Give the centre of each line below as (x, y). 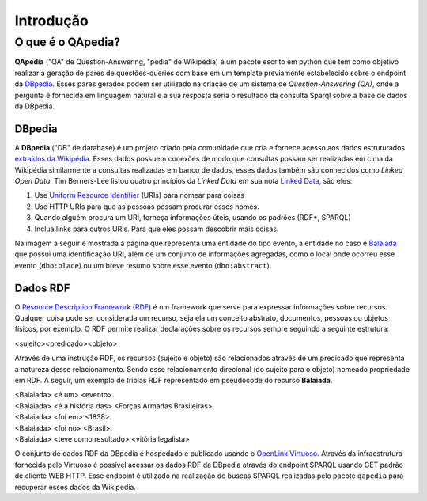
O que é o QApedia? (68, 42)
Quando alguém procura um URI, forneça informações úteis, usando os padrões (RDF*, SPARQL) (193, 218)
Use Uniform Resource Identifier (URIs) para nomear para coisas (140, 195)
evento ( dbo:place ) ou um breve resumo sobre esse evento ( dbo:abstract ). (143, 265)
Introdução (51, 21)
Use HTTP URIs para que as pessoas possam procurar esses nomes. (147, 207)
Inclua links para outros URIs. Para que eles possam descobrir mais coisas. (157, 229)
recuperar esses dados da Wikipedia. (75, 487)
